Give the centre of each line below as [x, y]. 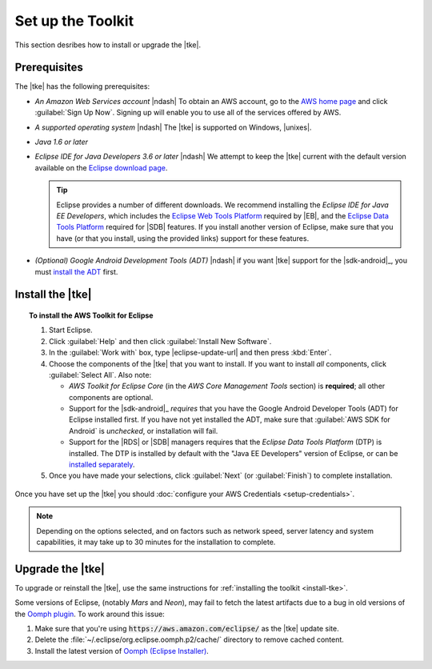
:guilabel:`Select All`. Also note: [100, 375]
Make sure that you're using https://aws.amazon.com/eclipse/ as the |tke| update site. [187, 629]
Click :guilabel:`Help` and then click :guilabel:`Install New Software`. [160, 341]
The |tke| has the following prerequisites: [82, 86]
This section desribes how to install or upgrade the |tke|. [108, 45]
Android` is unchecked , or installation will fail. [144, 431]
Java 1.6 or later [61, 142]
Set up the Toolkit [74, 21]
